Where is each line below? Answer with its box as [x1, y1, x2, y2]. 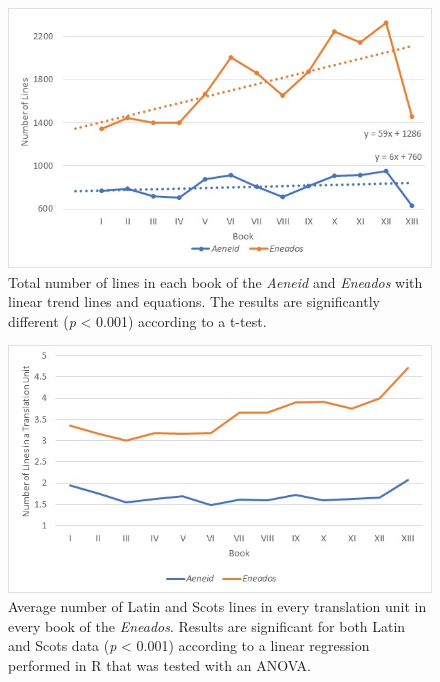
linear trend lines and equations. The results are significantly [8, 291, 380, 312]
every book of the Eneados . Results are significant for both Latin [8, 615, 406, 636]
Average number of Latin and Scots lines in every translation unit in [8, 596, 427, 617]
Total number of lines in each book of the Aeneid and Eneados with [8, 271, 423, 292]
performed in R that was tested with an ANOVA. [8, 654, 311, 675]
